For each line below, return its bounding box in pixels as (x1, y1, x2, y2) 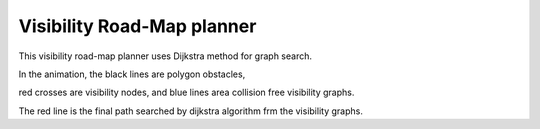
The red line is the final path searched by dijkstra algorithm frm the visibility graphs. (18, 105, 364, 117)
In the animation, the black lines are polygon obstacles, (18, 68, 246, 80)
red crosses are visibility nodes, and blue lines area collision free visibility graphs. (18, 86, 355, 99)
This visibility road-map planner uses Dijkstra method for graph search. (18, 50, 313, 62)
